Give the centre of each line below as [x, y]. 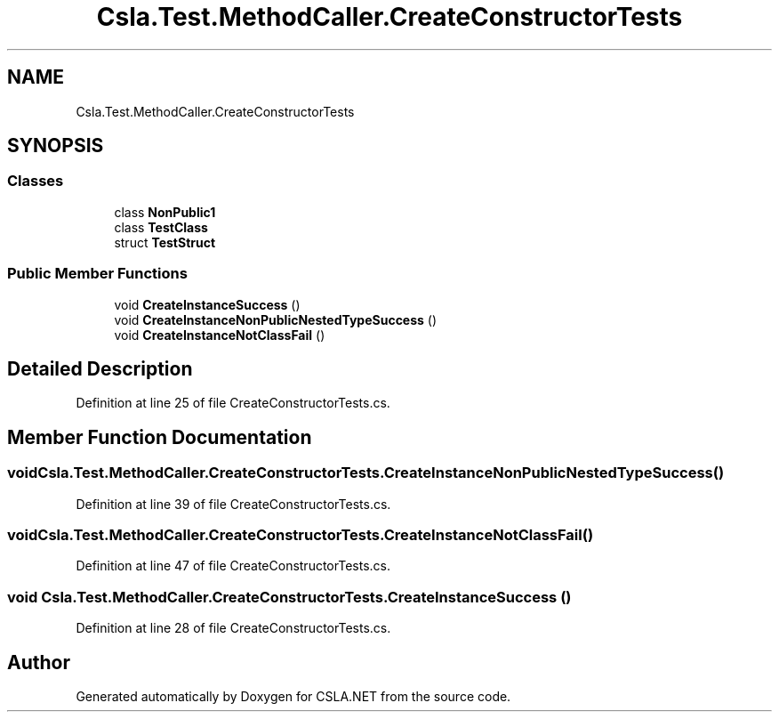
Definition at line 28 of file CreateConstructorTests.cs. [233, 628]
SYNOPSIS [56, 146]
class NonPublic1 [165, 212]
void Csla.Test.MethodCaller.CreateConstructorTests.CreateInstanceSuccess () [289, 597]
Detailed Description [100, 368]
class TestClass [161, 227]
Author [39, 662]
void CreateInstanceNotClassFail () [220, 335]
